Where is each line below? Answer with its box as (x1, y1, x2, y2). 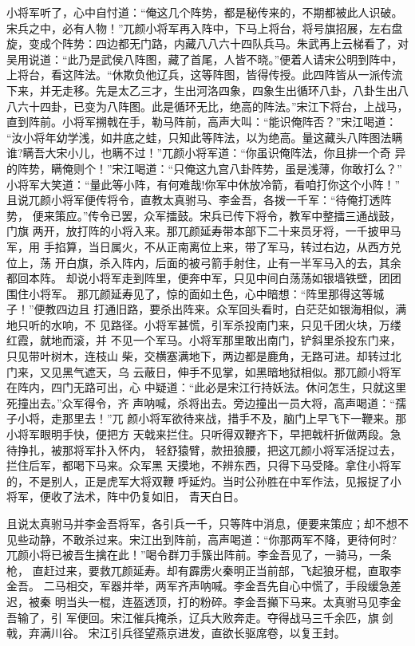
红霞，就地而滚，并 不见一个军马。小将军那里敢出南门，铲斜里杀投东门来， (6, 332, 401, 349)
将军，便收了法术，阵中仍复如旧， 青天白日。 (6, 488, 245, 505)
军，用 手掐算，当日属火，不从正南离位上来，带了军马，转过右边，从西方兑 (6, 238, 401, 254)
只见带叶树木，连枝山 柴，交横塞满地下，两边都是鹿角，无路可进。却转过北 (6, 348, 401, 364)
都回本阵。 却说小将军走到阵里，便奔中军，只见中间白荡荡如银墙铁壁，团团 (6, 270, 401, 286)
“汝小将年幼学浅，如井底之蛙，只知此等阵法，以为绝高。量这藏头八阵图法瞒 (6, 128, 403, 145)
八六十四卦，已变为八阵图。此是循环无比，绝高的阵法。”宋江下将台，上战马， (6, 97, 409, 114)
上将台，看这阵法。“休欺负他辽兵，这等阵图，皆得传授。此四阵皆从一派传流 (6, 66, 403, 83)
